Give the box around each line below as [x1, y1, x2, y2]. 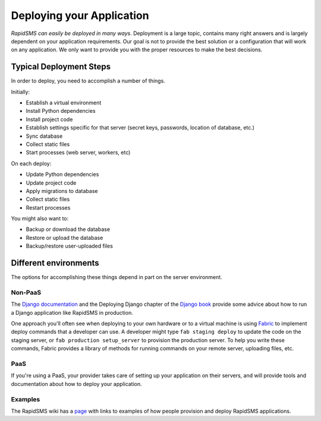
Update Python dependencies [26, 171, 99, 178]
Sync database [26, 132, 63, 140]
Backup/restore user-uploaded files [26, 242, 113, 249]
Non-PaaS [11, 288, 42, 296]
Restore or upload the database [26, 234, 103, 241]
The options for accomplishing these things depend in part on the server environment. [11, 274, 222, 281]
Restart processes [26, 204, 71, 211]
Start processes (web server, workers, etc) [26, 149, 131, 156]
